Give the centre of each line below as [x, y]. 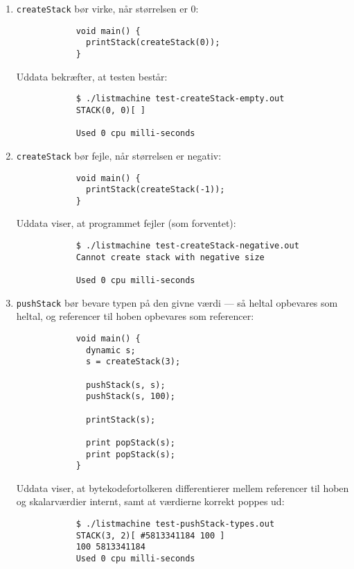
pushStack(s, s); [126, 385]
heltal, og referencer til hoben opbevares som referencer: [135, 316]
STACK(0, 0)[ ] [110, 110]
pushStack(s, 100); [131, 397]
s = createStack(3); [133, 362]
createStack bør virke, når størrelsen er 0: [107, 8]
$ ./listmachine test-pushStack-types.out [175, 524]
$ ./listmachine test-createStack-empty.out [180, 99]
